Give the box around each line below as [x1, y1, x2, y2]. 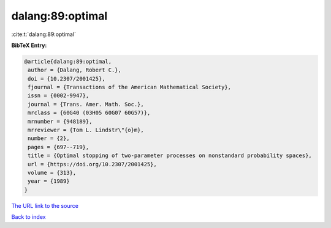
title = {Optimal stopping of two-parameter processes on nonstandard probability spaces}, [28, 152, 312, 159]
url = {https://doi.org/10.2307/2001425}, [28, 161, 158, 167]
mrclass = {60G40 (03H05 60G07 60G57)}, [28, 109, 151, 116]
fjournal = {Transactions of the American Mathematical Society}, [28, 84, 232, 91]
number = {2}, [28, 135, 70, 142]
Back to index [11, 213, 46, 221]
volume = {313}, [28, 169, 77, 176]
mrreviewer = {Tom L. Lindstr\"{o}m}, [28, 127, 144, 134]
